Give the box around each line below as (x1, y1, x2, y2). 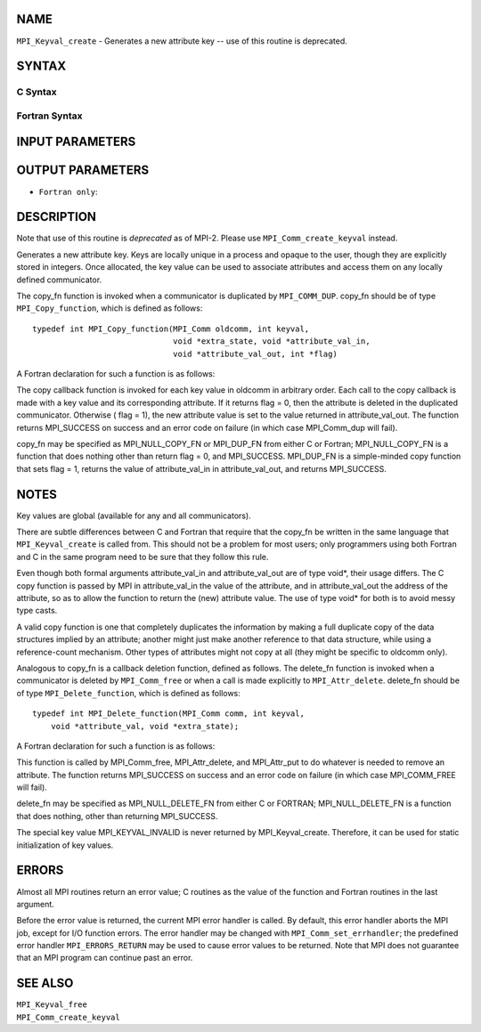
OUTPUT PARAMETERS (16, 163, 150, 178)
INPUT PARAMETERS (16, 134, 136, 150)
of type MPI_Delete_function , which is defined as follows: (16, 687, 240, 698)
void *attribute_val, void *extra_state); (50, 721, 240, 731)
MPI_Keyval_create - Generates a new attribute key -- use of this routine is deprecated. (16, 36, 347, 46)
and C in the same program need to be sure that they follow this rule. (16, 551, 269, 562)
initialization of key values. (16, 840, 114, 850)
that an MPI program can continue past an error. (16, 953, 193, 963)
